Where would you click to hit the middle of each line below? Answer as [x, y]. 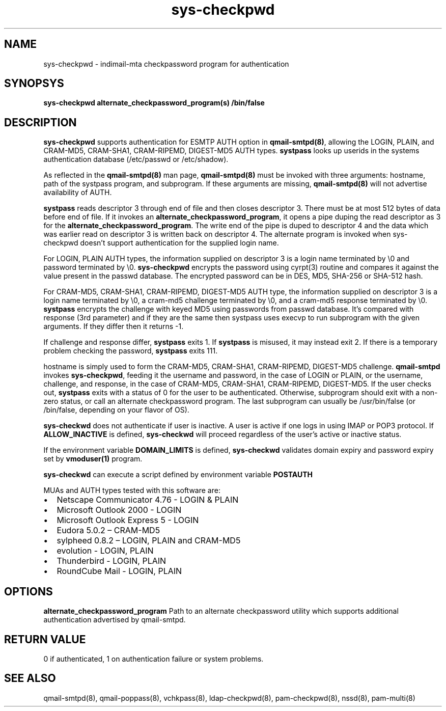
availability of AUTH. [78, 193]
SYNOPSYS [34, 84]
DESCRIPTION [40, 122]
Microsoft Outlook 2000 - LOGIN [119, 510]
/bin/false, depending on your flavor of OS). [116, 410]
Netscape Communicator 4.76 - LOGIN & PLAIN [148, 500]
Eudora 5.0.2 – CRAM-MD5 [108, 530]
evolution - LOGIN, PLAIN [105, 551]
